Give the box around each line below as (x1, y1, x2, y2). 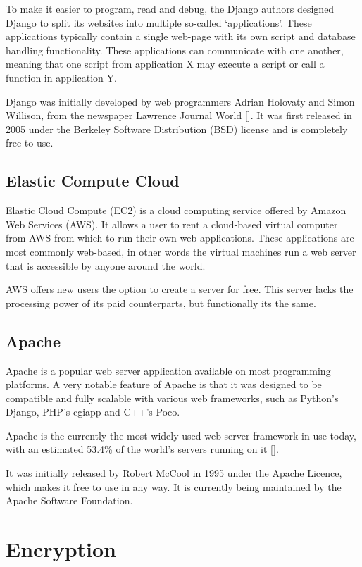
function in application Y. (6, 70, 117, 85)
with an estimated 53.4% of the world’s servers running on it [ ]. (6, 442, 279, 456)
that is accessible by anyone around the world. (6, 258, 206, 273)
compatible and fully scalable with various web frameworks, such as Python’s (6, 390, 339, 405)
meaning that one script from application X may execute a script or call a (6, 56, 325, 71)
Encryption (6, 535, 116, 563)
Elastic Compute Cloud (6, 170, 180, 192)
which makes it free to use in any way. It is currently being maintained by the (6, 479, 342, 494)
